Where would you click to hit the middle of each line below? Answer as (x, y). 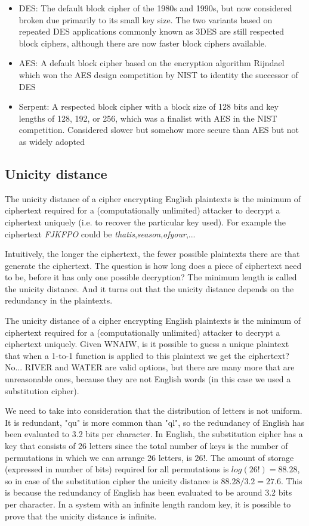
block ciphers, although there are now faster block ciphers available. (143, 43)
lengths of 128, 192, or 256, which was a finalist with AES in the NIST (148, 118)
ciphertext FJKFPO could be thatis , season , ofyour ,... (100, 233)
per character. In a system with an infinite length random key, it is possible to (148, 504)
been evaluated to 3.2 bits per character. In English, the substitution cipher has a (154, 434)
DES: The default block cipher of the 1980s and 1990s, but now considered (155, 8)
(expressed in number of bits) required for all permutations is (117, 469)
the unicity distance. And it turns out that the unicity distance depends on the (149, 288)
